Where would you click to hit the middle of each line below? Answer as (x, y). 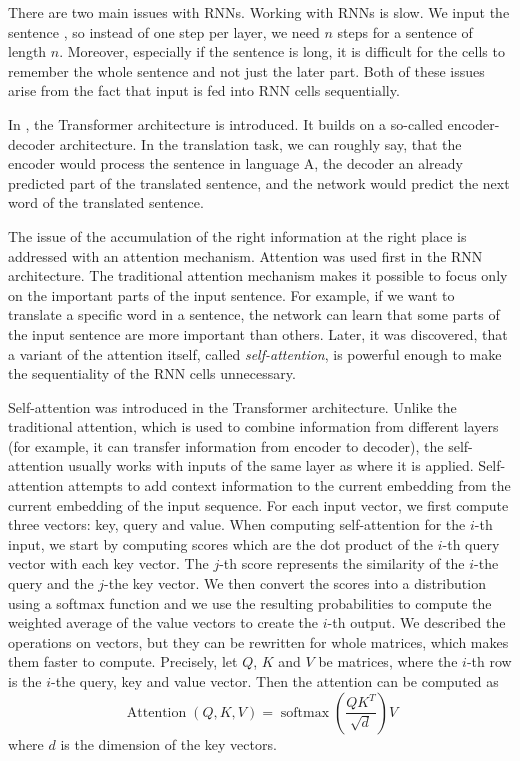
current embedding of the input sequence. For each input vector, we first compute (258, 504)
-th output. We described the (416, 622)
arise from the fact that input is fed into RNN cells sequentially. (204, 90)
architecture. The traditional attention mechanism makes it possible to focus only (258, 275)
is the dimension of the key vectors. (168, 743)
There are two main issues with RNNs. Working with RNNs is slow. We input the (259, 12)
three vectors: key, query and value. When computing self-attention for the (237, 524)
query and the (51, 583)
